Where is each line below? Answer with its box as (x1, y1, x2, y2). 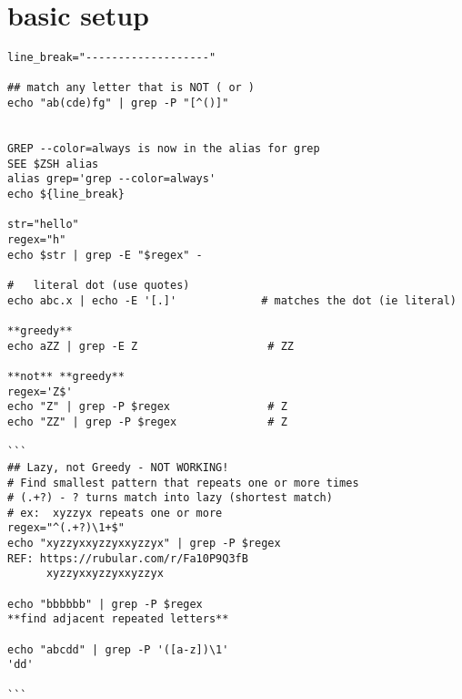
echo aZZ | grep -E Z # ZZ (7, 339, 294, 353)
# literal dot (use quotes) (7, 278, 190, 292)
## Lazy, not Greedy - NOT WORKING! (7, 460, 229, 474)
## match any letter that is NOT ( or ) (7, 81, 256, 95)
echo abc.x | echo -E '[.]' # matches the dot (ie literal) (7, 293, 457, 307)
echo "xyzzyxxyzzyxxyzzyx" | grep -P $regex (7, 537, 281, 550)
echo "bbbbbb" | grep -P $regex (7, 597, 203, 611)
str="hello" (7, 218, 79, 231)
